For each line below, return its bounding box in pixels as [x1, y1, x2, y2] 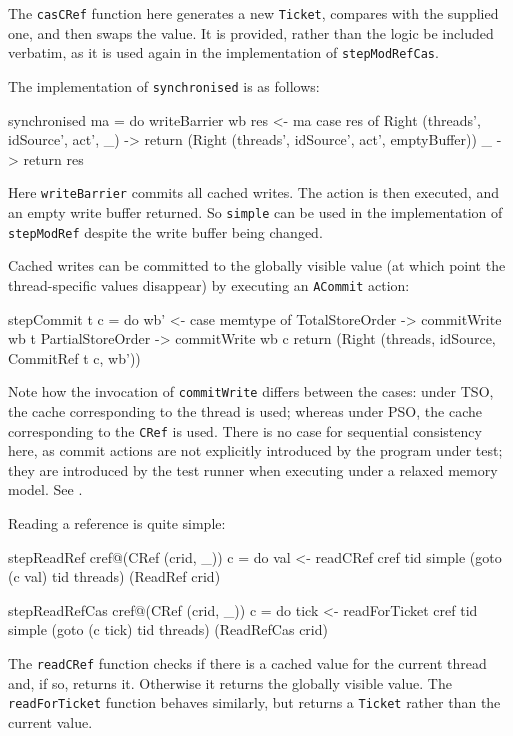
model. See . [8, 479, 83, 500]
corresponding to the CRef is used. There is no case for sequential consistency [8, 420, 482, 441]
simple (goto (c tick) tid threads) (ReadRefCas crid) [8, 619, 328, 640]
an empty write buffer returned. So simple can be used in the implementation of [8, 202, 503, 222]
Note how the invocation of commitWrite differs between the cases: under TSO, [8, 381, 494, 402]
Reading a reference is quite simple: [8, 513, 226, 534]
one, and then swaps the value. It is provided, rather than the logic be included [8, 22, 494, 43]
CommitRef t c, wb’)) [8, 347, 141, 368]
